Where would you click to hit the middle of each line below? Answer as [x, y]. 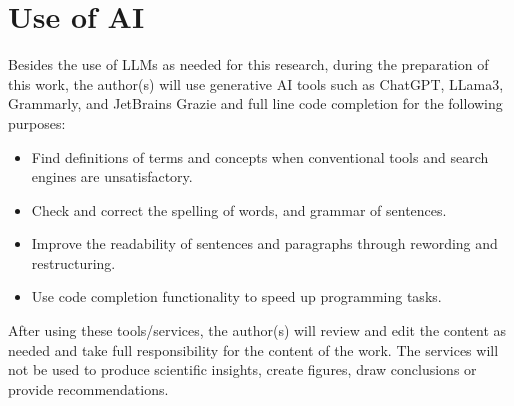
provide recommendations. [88, 388]
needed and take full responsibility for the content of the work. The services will [253, 349]
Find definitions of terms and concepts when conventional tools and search [260, 156]
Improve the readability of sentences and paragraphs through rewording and [264, 243]
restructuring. [73, 262]
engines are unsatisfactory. [112, 176]
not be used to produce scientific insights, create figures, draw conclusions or [242, 369]
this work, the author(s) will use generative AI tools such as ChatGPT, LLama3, [256, 83]
